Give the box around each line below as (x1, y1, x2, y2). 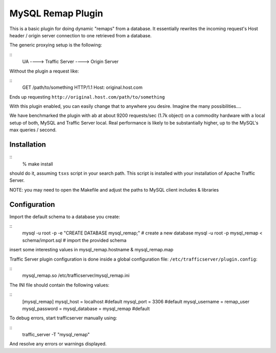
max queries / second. (9, 127, 57, 133)
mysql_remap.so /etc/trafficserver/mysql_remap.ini (22, 272, 130, 278)
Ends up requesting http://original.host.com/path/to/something (9, 93, 165, 100)
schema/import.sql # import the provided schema (22, 237, 127, 243)
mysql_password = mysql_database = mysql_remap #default (22, 305, 150, 312)
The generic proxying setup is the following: (9, 42, 102, 48)
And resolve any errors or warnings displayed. (9, 341, 107, 347)
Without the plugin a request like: (9, 68, 79, 74)
